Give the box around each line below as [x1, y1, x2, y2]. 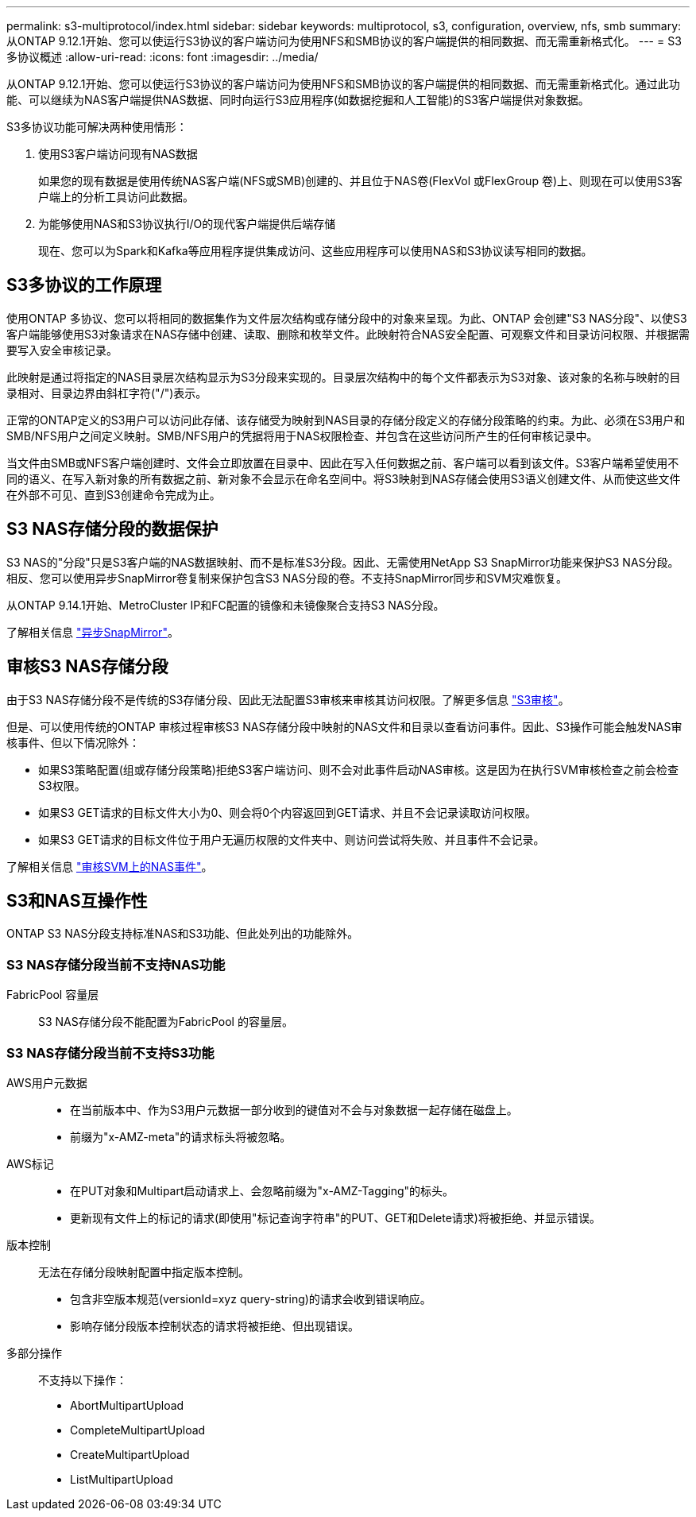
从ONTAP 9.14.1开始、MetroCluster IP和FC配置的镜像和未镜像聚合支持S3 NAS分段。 [6, 598, 445, 612]
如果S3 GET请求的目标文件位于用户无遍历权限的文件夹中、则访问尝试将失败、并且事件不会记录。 [38, 832, 545, 846]
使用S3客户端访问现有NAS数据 [38, 147, 198, 161]
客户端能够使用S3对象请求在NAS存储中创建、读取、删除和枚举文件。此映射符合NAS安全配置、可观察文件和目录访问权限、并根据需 [6, 327, 690, 341]
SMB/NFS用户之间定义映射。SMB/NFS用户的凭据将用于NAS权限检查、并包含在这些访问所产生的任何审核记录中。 [6, 428, 598, 443]
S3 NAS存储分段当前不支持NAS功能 [6, 956, 226, 973]
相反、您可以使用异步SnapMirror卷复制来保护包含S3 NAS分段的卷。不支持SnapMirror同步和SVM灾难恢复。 [6, 571, 567, 585]
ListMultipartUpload [70, 1472, 173, 1486]
